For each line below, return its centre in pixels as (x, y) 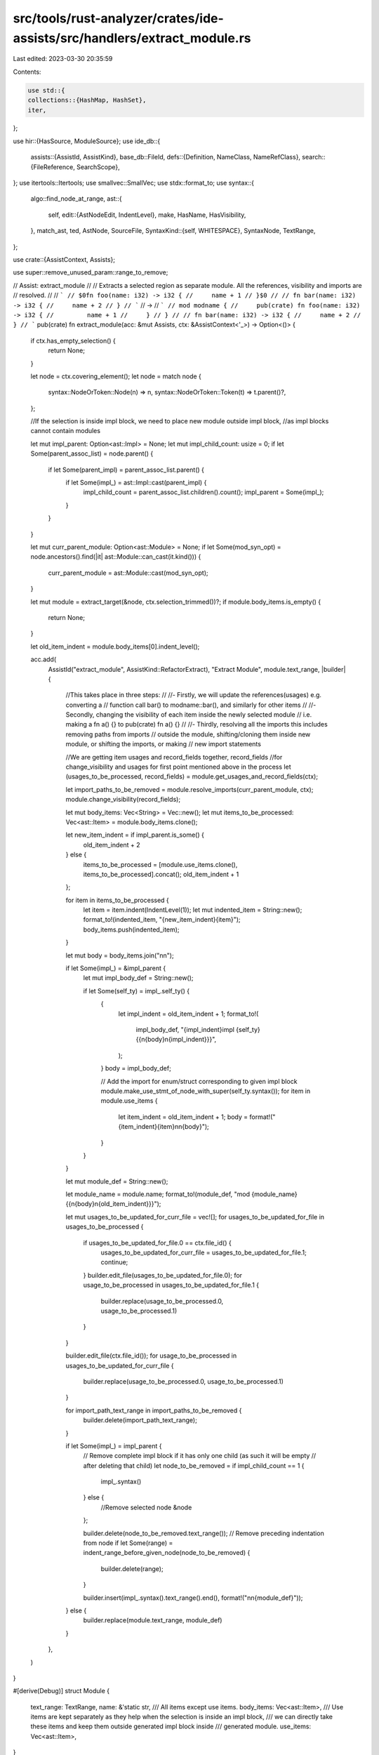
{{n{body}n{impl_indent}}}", (176, 1040)
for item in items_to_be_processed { (118, 900)
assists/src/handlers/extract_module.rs (132, 38)
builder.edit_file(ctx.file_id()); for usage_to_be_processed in (151, 1356)
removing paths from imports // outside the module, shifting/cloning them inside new (188, 734)
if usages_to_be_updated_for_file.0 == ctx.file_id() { (157, 1243)
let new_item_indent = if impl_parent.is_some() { (135, 835)
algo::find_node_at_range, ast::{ (76, 199)
